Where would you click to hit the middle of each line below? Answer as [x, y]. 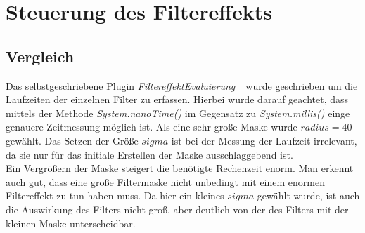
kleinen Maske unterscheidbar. [71, 223]
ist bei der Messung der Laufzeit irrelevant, [264, 140]
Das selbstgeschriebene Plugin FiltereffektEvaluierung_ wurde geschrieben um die [182, 85]
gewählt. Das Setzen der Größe [72, 140]
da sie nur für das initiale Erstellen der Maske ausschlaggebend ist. [149, 154]
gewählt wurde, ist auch [308, 195]
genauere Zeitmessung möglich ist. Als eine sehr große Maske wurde [152, 127]
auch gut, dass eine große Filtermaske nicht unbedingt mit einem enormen [165, 181]
